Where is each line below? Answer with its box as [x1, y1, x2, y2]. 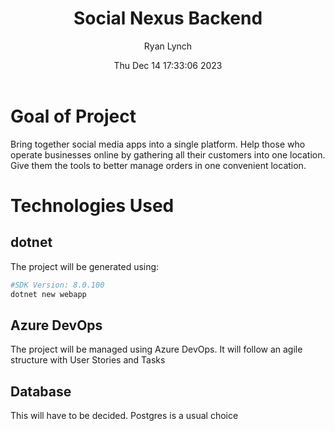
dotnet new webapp [10, 289, 87, 299]
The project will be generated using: [10, 260, 160, 272]
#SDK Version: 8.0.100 [10, 280, 105, 290]
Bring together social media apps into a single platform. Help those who [10, 138, 306, 150]
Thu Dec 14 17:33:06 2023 [113, 59, 223, 71]
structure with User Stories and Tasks [10, 354, 166, 366]
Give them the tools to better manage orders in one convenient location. [10, 159, 307, 171]
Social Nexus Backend [73, 7, 263, 30]
